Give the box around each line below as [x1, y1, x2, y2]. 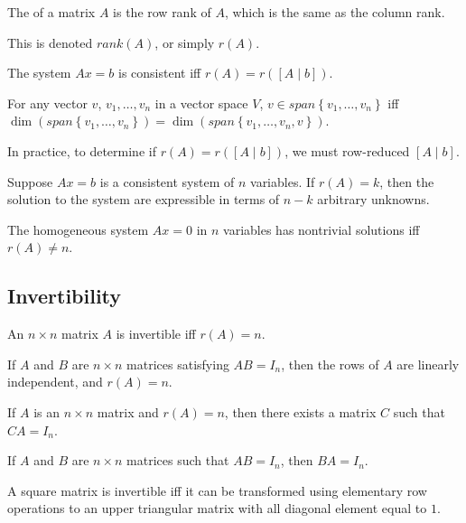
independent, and [7, 372, 103, 391]
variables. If [250, 172, 315, 191]
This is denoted [7, 33, 93, 51]
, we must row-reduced [284, 141, 410, 160]
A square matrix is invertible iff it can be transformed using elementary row [7, 481, 427, 500]
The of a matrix [7, 3, 96, 21]
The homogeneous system [7, 219, 149, 238]
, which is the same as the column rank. [224, 3, 445, 21]
